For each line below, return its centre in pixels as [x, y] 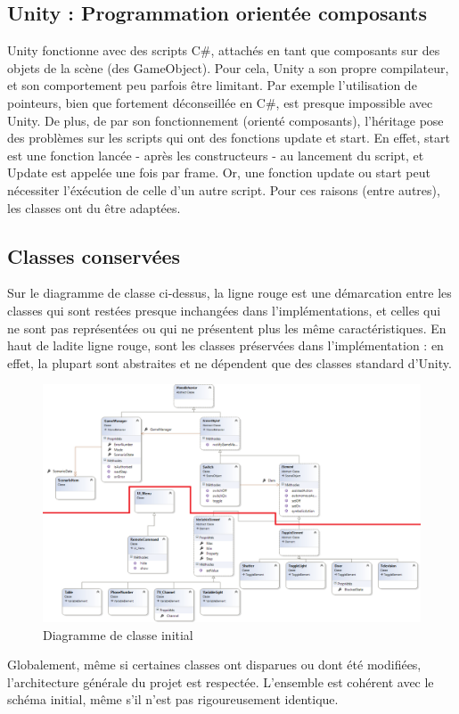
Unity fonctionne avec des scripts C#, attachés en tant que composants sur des [224, 50]
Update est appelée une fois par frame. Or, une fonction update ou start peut [219, 172]
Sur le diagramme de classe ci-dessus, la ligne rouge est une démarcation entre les [229, 293]
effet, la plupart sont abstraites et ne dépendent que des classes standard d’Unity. [229, 362]
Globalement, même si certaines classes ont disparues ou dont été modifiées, [214, 665]
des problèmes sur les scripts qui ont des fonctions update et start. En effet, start [229, 138]
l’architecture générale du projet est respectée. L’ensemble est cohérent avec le [221, 681]
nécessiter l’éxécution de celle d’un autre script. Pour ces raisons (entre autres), [224, 189]
